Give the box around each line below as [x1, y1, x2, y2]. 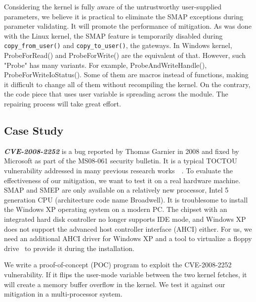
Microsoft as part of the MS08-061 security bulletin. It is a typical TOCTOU [4, 155, 237, 166]
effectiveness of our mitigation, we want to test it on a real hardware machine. [4, 175, 241, 185]
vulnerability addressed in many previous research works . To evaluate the [4, 165, 233, 175]
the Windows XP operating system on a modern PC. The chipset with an [4, 204, 227, 214]
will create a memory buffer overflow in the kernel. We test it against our [4, 279, 225, 289]
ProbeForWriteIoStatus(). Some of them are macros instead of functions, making [4, 69, 249, 80]
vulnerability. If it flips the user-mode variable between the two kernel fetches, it [4, 269, 247, 279]
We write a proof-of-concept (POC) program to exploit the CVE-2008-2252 [4, 259, 232, 270]
